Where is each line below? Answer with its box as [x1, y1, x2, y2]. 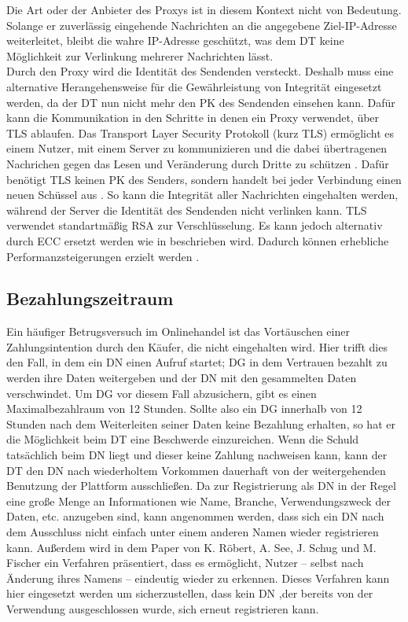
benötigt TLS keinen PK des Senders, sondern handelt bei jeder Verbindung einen [6, 171, 402, 187]
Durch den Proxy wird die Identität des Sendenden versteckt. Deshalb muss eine [6, 63, 394, 79]
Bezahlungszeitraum [6, 286, 174, 311]
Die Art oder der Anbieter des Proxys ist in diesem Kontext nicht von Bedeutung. [6, 2, 402, 17]
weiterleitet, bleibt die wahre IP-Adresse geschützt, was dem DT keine [6, 32, 344, 49]
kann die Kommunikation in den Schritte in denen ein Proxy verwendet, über [6, 109, 380, 126]
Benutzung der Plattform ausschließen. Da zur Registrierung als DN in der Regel [6, 477, 396, 494]
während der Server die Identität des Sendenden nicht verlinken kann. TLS [6, 201, 367, 218]
